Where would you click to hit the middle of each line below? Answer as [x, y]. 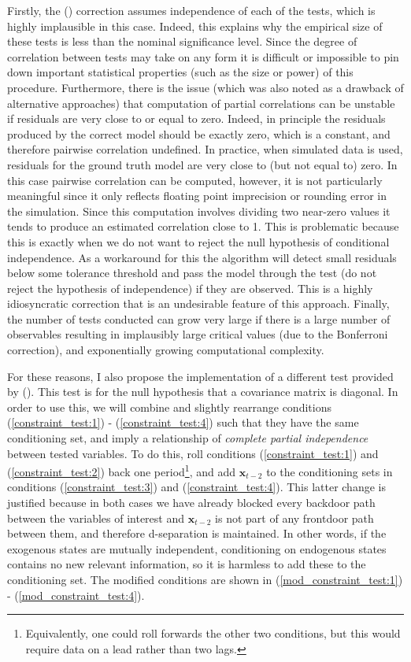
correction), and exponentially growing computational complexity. [166, 350]
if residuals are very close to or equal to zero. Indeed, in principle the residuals [196, 118]
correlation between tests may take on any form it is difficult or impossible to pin [203, 56]
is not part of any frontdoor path [294, 518]
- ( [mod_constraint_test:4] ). [76, 595]
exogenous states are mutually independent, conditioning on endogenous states [197, 548]
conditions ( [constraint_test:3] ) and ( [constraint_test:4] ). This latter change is [196, 487]
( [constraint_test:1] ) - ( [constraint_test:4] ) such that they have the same [183, 422]
